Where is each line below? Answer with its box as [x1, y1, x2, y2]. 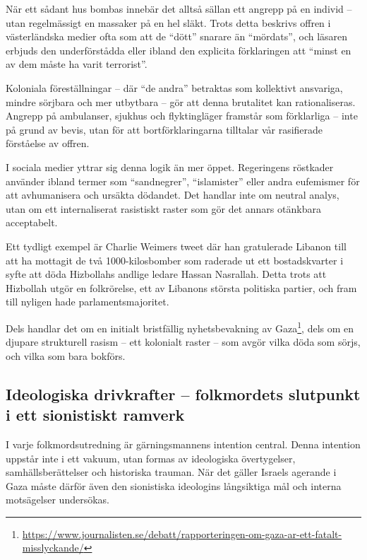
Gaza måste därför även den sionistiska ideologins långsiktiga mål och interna [6, 478, 342, 493]
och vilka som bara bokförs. [6, 348, 126, 363]
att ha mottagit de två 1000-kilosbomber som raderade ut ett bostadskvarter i [6, 252, 344, 267]
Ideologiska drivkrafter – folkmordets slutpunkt [6, 383, 361, 404]
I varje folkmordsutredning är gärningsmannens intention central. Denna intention [6, 436, 361, 451]
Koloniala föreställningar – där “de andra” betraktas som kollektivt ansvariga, [6, 80, 343, 95]
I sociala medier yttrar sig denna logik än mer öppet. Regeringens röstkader [6, 159, 334, 174]
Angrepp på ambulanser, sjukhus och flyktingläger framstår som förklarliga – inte [6, 108, 358, 123]
